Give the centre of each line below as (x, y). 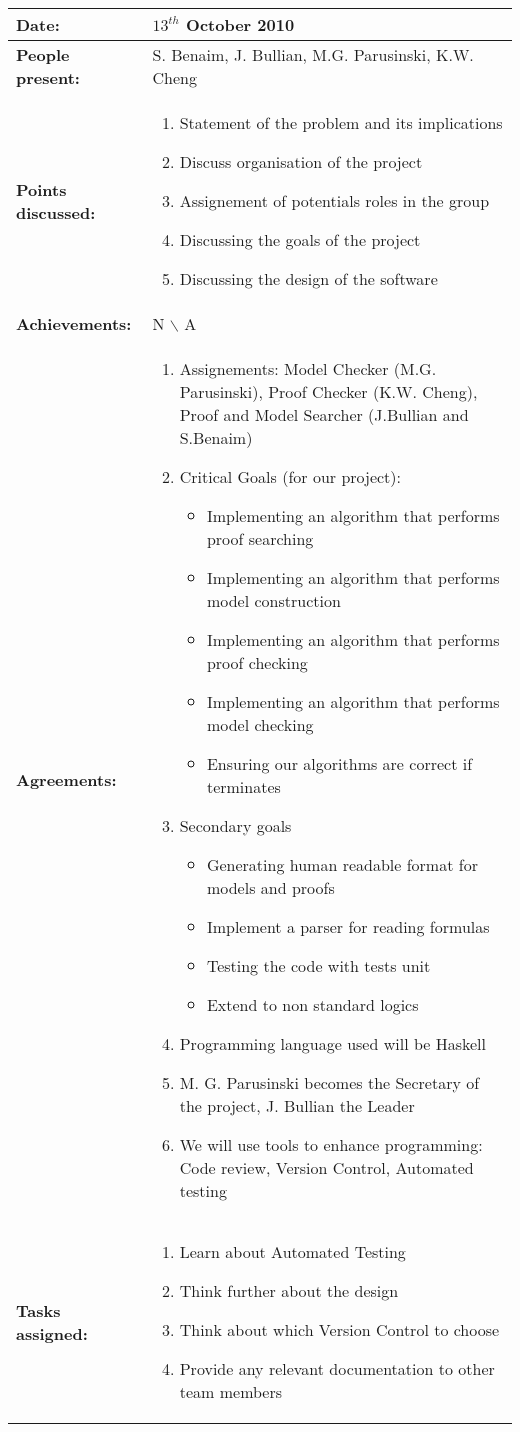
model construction (273, 600)
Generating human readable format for (342, 864)
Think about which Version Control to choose (339, 1329)
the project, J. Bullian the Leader (297, 1105)
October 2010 (240, 24)
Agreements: (66, 779)
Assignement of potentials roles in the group (334, 200)
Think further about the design (289, 1290)
